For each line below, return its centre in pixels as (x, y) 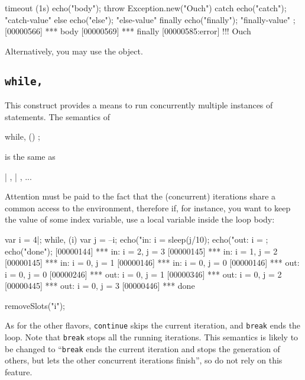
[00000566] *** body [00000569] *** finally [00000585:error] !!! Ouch (128, 31)
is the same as (30, 156)
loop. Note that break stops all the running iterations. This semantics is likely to (152, 337)
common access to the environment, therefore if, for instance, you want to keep (148, 207)
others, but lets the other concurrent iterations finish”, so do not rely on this (144, 360)
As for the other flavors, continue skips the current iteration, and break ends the (153, 325)
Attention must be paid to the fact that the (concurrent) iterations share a (140, 196)
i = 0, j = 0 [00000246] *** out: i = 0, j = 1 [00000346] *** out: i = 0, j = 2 (143, 274)
